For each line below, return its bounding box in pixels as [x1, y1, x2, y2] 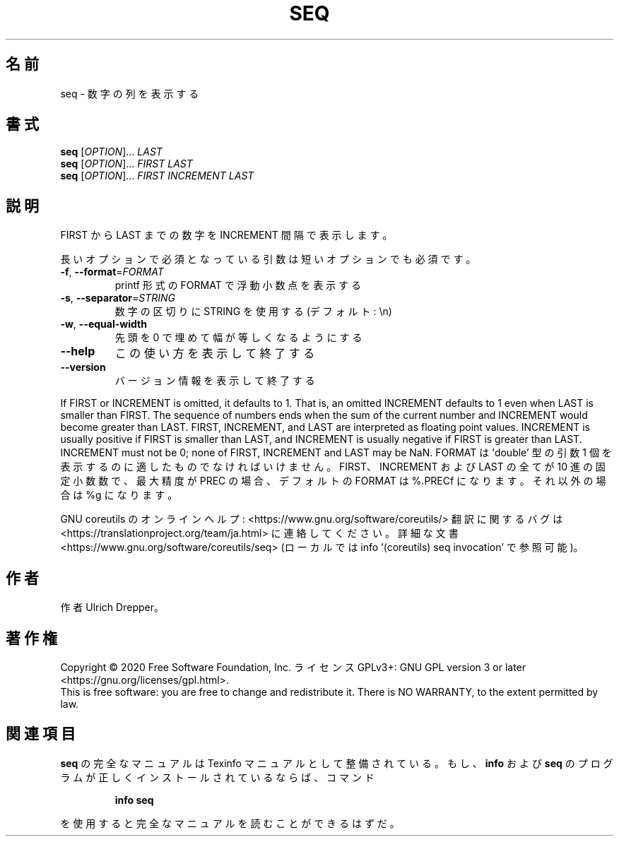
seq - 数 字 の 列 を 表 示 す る [60, 87, 199, 100]
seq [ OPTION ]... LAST [60, 146, 163, 158]
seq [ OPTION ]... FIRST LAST [60, 158, 193, 170]
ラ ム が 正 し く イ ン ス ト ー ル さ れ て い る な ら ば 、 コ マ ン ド [60, 771, 375, 783]
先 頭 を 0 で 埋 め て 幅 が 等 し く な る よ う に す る [114, 331, 362, 344]
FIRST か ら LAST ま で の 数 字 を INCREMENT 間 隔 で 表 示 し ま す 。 [60, 229, 393, 242]
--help [60, 344, 95, 359]
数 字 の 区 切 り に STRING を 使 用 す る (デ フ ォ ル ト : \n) [114, 305, 392, 318]
